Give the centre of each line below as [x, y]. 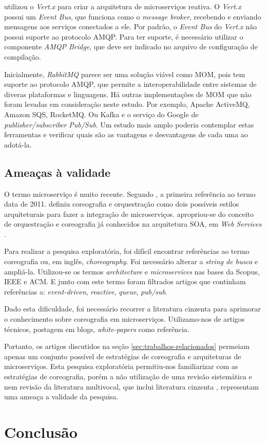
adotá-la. [18, 144]
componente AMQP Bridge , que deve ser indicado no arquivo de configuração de [131, 47]
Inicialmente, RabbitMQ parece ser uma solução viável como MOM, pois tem [125, 74]
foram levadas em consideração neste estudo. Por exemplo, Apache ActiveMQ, [127, 104]
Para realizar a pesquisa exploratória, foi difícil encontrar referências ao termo [127, 251]
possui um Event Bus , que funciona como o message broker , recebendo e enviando [133, 16]
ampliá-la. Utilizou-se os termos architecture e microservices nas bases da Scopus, [132, 271]
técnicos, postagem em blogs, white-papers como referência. [97, 329]
